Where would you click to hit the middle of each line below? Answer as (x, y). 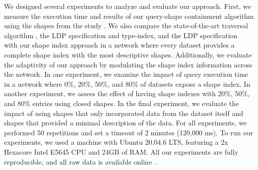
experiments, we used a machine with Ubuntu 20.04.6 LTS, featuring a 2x (116, 142)
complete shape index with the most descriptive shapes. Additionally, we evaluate (128, 54)
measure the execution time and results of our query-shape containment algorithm (129, 16)
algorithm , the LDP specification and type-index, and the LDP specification (121, 35)
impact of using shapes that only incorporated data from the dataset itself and (124, 113)
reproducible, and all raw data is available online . (81, 161)
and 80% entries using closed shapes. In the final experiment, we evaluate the (122, 103)
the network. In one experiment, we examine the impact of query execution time (126, 74)
